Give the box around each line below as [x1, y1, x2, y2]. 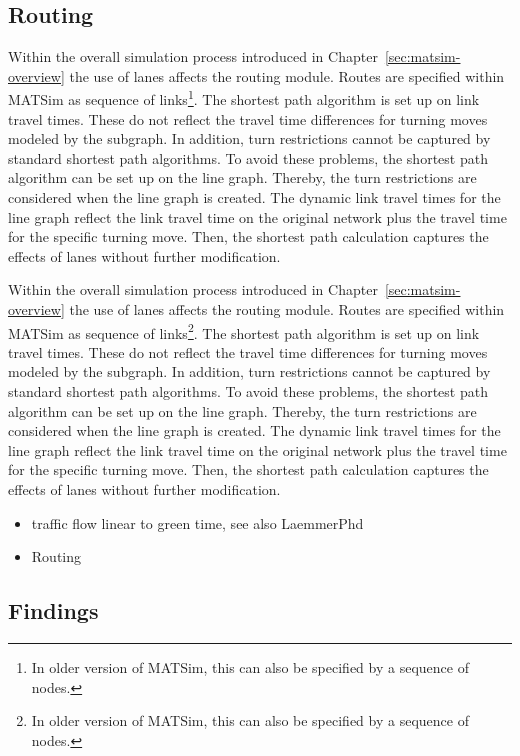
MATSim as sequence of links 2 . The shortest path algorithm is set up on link [8, 319, 480, 343]
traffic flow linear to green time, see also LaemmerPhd [31, 512, 364, 533]
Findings [8, 595, 99, 626]
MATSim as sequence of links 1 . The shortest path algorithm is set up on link [8, 86, 480, 110]
